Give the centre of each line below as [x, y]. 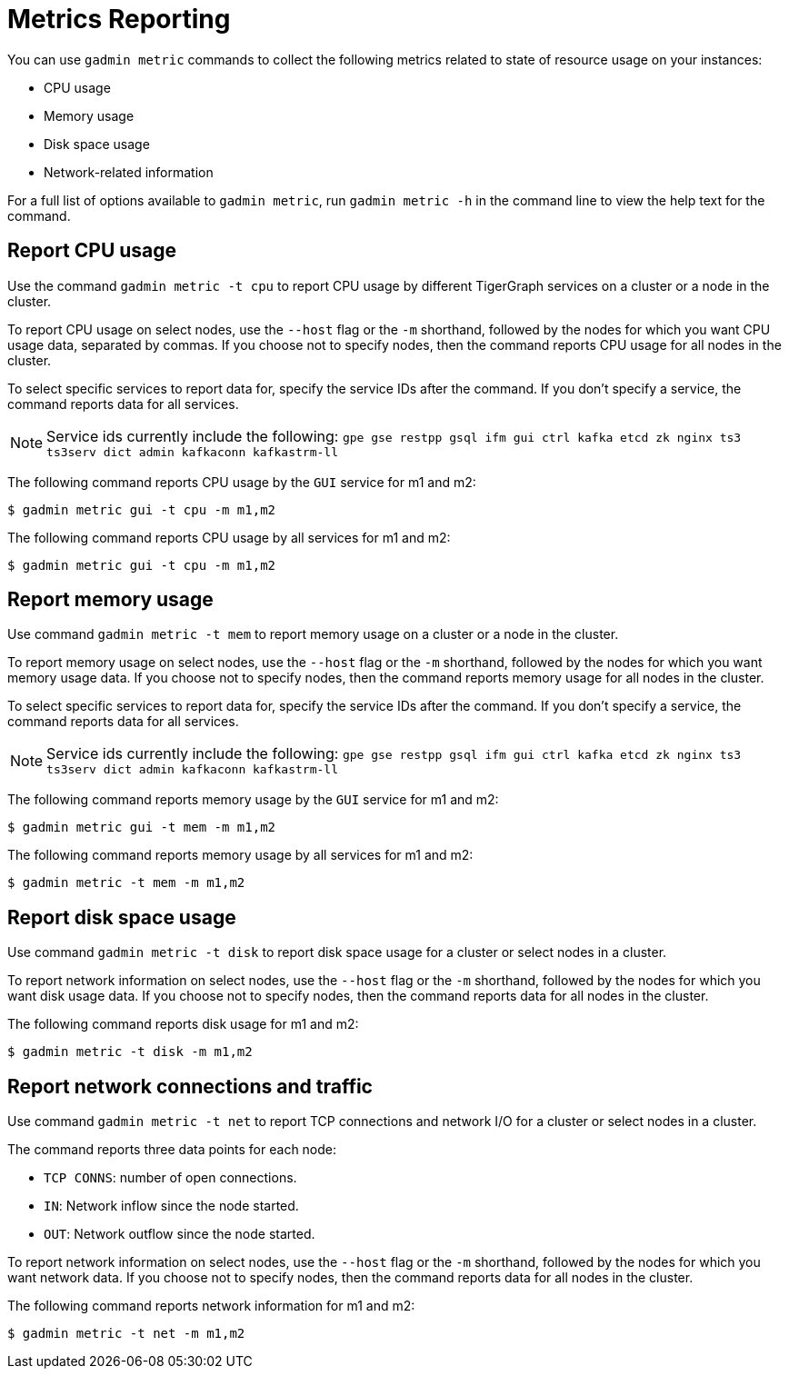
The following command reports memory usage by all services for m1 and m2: [240, 855]
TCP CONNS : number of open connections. [170, 1178]
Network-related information [129, 172]
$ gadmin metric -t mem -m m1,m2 [126, 883]
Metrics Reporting [119, 19]
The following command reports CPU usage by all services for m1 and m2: [229, 537]
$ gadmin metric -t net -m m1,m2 [126, 1334]
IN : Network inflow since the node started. [171, 1206]
